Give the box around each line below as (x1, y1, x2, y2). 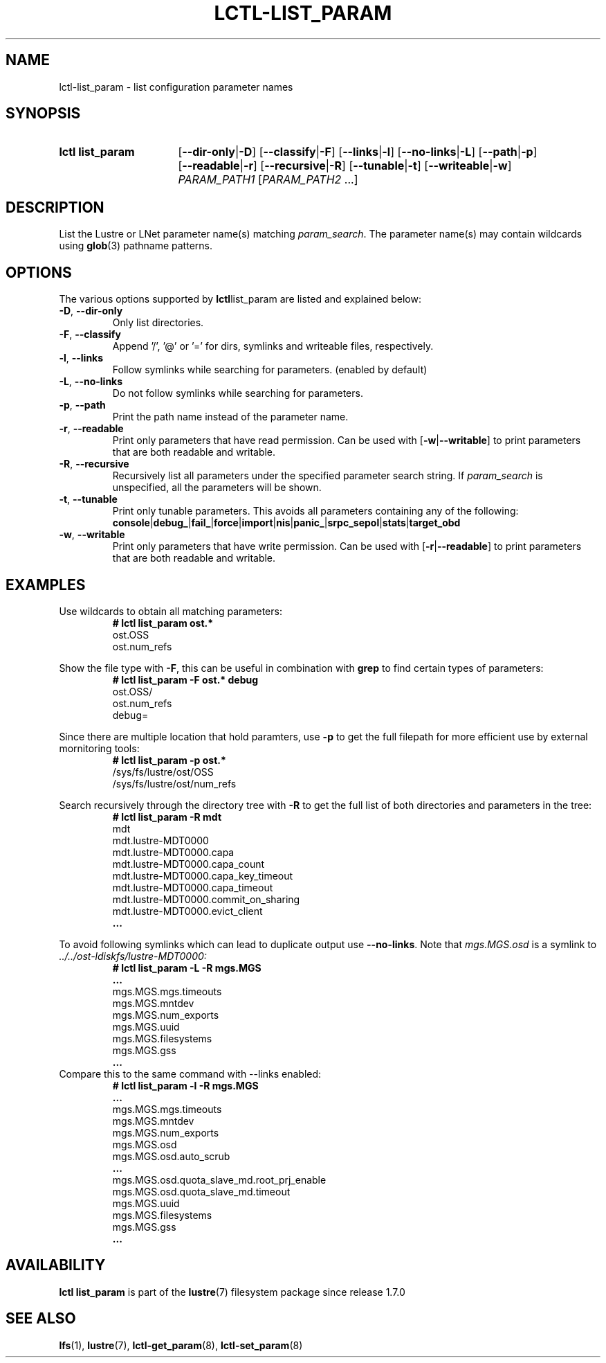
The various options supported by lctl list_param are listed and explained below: (59, 293, 421, 305)
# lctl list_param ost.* (112, 616, 214, 629)
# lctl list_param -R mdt (112, 810, 222, 823)
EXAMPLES (6, 576, 86, 594)
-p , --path (59, 399, 106, 411)
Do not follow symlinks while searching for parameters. (112, 387, 363, 400)
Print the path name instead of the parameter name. (112, 411, 349, 423)
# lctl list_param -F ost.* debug (112, 673, 259, 686)
